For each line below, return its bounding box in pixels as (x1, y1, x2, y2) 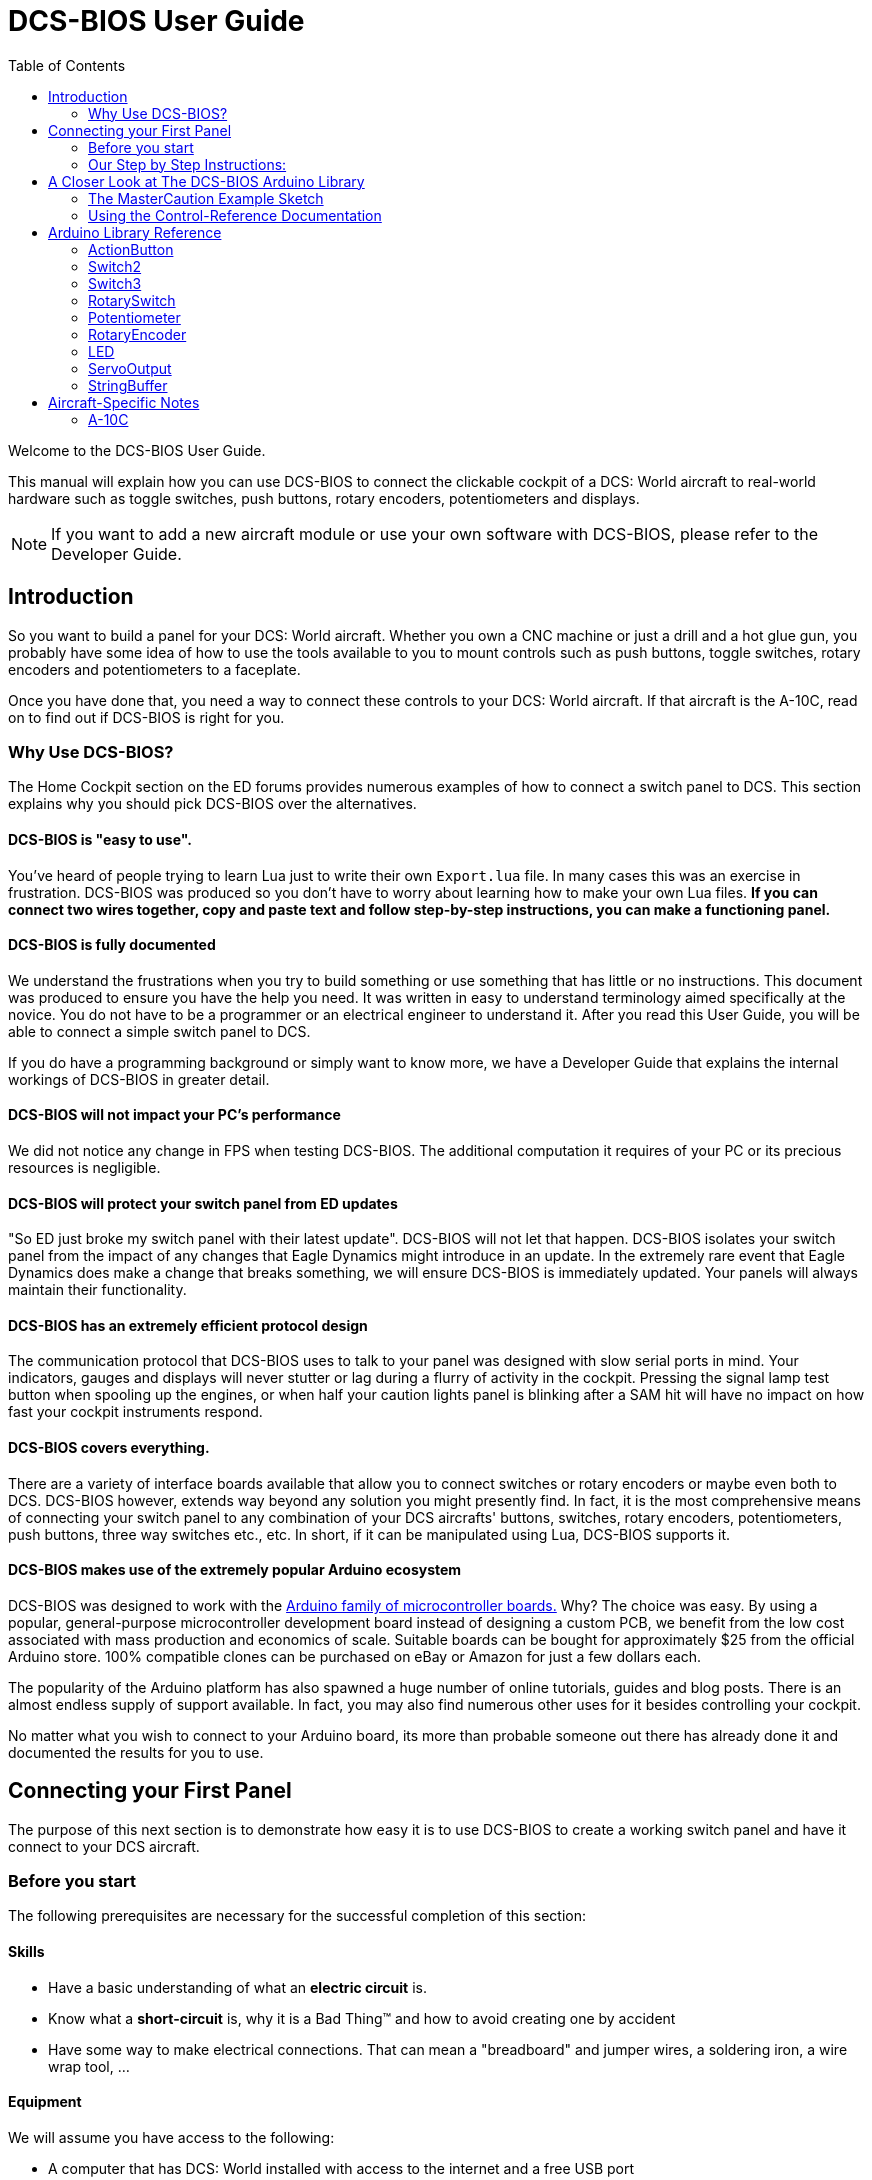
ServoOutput (88, 359, 172, 377)
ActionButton (88, 240, 174, 258)
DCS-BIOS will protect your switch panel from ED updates (8, 1194, 398, 1212)
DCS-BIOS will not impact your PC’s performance (8, 1106, 341, 1124)
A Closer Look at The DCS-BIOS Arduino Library (48, 172, 365, 190)
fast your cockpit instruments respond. (8, 1403, 263, 1421)
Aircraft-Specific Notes (48, 393, 200, 411)
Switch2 (88, 257, 142, 275)
